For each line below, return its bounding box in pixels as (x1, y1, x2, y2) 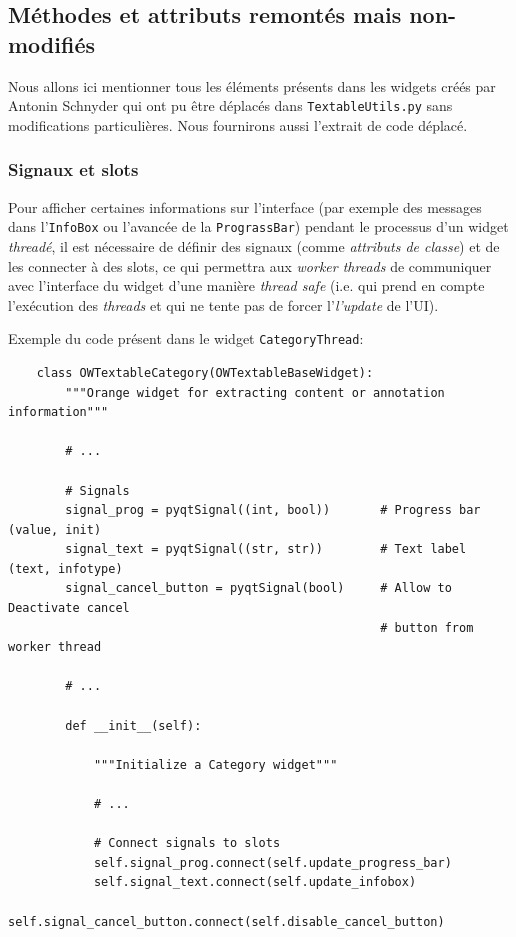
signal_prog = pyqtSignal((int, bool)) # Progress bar (65, 503, 481, 518)
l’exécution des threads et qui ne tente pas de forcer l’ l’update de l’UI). (8, 294, 439, 315)
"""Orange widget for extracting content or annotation (65, 385, 445, 400)
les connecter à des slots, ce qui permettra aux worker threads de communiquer (8, 255, 492, 276)
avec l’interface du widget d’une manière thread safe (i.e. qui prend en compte (8, 275, 485, 296)
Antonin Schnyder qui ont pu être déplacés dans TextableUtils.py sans (8, 95, 453, 116)
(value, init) (8, 522, 102, 537)
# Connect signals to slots (93, 836, 281, 851)
